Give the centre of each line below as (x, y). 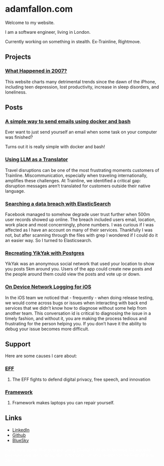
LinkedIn (21, 430)
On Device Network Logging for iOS (48, 287)
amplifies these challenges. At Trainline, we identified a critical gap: (73, 180)
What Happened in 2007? (36, 71)
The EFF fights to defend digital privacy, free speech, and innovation (81, 379)
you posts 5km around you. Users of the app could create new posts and (79, 269)
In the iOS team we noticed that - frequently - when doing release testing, (80, 297)
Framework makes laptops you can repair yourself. (63, 402)
